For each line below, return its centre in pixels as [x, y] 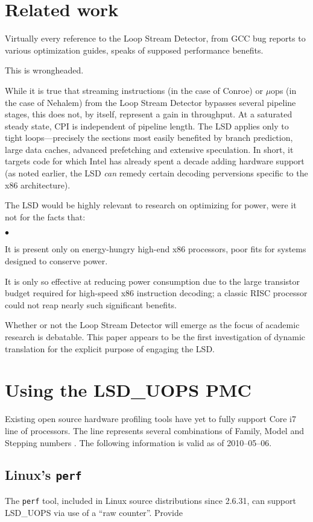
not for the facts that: [45, 216]
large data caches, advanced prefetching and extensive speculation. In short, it [149, 149]
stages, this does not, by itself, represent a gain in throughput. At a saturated [149, 114]
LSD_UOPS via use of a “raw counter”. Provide [94, 512]
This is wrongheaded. [44, 70]
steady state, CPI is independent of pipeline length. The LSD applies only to [147, 126]
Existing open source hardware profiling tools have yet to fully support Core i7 [150, 419]
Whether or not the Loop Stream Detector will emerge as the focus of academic [152, 325]
